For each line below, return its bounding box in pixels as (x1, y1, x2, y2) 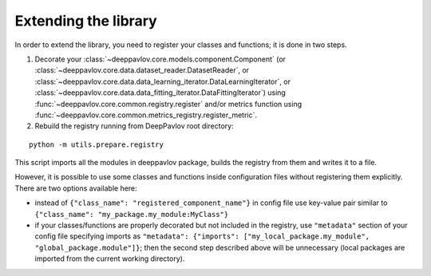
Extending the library (14, 12, 157, 30)
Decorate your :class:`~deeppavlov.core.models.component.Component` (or (34, 54, 287, 64)
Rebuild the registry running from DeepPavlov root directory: (34, 121, 235, 131)
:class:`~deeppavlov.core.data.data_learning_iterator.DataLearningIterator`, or (34, 77, 291, 86)
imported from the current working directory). (34, 254, 185, 263)
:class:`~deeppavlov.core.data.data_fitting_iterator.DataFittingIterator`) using (34, 88, 287, 97)
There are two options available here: (14, 183, 137, 193)
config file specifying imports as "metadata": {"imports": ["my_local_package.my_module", (34, 231, 370, 241)
